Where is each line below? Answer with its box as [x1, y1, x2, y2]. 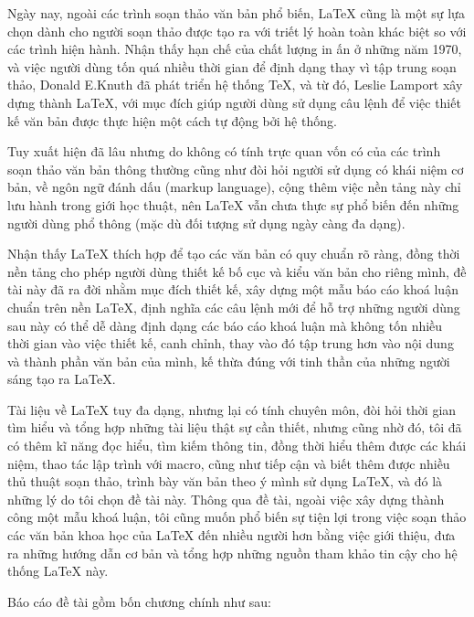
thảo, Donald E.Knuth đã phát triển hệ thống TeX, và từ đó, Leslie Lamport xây [7, 75, 463, 94]
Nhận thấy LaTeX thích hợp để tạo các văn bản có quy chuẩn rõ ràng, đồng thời [7, 244, 460, 263]
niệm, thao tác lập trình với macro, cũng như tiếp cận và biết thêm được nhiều [7, 453, 450, 473]
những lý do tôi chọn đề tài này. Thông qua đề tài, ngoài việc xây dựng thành [7, 489, 445, 508]
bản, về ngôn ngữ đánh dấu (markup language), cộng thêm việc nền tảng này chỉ [7, 177, 461, 197]
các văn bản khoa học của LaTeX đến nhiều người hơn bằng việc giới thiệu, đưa [7, 526, 456, 545]
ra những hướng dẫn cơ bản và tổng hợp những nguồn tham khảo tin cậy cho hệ [7, 543, 458, 562]
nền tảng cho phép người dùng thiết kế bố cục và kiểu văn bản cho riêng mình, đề [7, 261, 467, 281]
